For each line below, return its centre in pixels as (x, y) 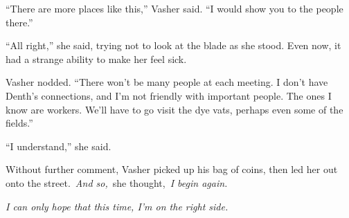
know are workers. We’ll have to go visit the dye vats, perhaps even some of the (174, 109)
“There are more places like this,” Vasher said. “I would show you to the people (174, 8)
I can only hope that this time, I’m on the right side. (117, 206)
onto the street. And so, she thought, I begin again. (117, 182)
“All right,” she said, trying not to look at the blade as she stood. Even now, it (173, 45)
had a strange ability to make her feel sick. (96, 58)
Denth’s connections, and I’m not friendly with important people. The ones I (169, 95)
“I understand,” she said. (59, 146)
